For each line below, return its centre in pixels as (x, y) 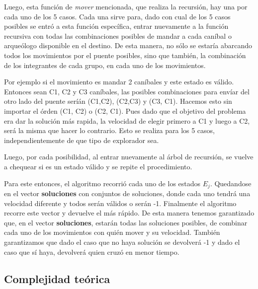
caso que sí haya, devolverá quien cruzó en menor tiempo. (92, 252)
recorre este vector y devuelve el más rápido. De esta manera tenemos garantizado (129, 213)
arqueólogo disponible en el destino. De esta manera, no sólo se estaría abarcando (128, 45)
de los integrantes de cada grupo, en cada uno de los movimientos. (105, 65)
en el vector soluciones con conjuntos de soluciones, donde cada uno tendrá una (127, 193)
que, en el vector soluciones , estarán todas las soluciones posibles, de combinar (126, 222)
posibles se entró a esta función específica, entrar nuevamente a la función (116, 26)
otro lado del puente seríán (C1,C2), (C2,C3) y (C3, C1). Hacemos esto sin (118, 101)
